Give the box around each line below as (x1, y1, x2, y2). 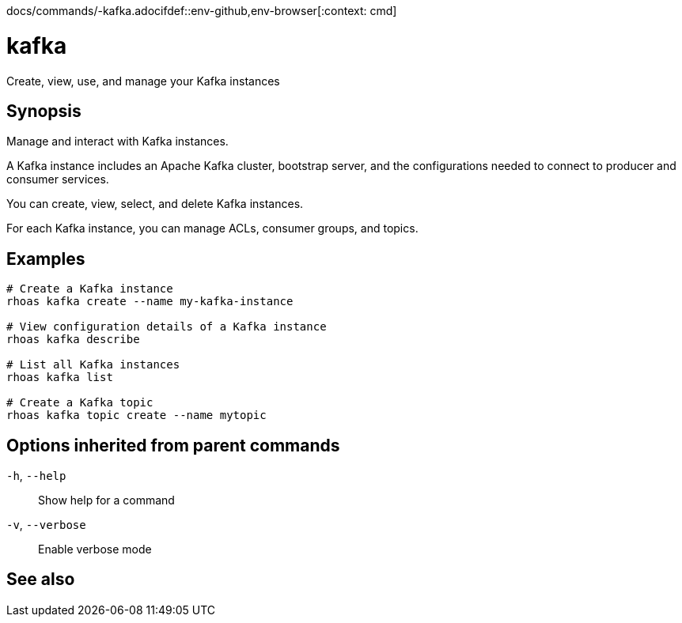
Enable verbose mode (38, 542, 152, 557)
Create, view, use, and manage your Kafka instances (6, 74, 280, 88)
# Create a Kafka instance (6, 282, 173, 296)
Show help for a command (38, 493, 175, 508)
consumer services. (6, 172, 109, 187)
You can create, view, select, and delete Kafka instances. (6, 197, 304, 211)
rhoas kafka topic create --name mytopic (6, 409, 267, 422)
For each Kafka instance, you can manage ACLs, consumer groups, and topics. (6, 221, 419, 236)
